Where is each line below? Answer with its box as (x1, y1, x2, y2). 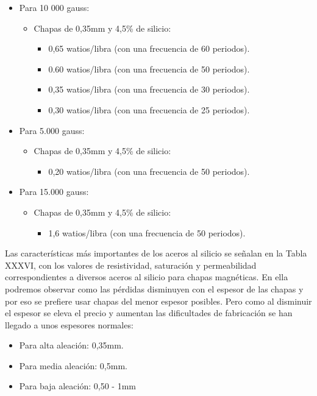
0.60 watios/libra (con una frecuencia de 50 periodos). (48, 62, 250, 75)
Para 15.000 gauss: (19, 185, 89, 198)
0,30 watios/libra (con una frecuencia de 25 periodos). (48, 103, 250, 116)
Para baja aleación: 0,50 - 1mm (19, 380, 136, 392)
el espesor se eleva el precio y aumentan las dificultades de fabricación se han (5, 306, 293, 319)
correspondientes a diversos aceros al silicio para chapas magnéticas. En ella (5, 270, 288, 283)
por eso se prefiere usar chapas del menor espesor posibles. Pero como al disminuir (5, 294, 312, 307)
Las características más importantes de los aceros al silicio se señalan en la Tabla (5, 247, 307, 260)
